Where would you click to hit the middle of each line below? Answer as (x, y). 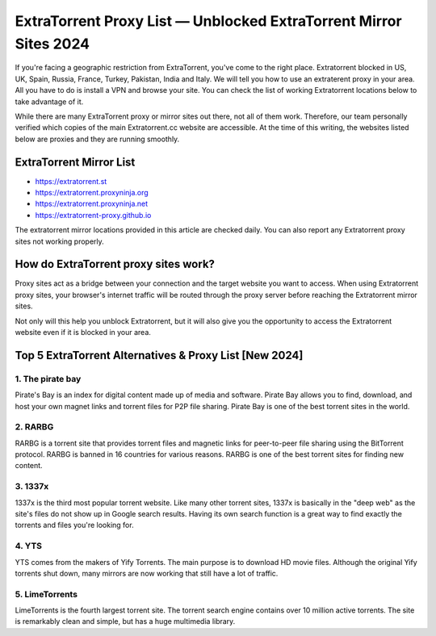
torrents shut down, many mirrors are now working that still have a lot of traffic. (147, 573)
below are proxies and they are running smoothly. (97, 139)
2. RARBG (34, 427)
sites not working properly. (59, 241)
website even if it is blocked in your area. (83, 333)
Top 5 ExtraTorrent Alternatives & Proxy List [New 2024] (159, 355)
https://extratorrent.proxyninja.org (92, 192)
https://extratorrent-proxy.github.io (93, 215)
